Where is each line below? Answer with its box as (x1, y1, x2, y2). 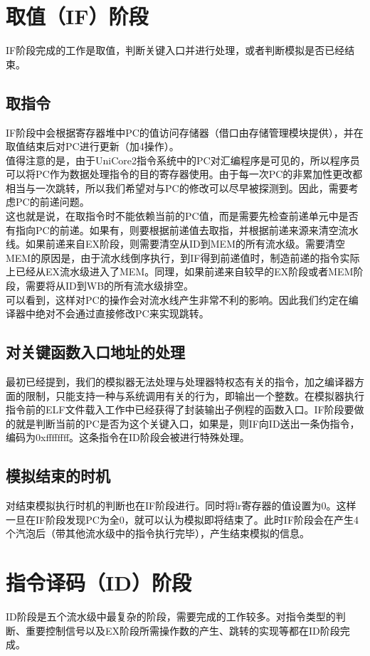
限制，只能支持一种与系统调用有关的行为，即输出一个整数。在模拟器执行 (25, 388, 364, 403)
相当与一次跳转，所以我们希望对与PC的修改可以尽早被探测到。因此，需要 (6, 180, 349, 195)
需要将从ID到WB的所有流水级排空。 (25, 278, 194, 293)
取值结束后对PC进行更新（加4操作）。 (6, 139, 179, 154)
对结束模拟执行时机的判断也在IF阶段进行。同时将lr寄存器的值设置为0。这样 (6, 498, 356, 513)
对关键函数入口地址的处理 (6, 341, 185, 363)
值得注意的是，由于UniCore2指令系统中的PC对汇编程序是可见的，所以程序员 (6, 152, 360, 167)
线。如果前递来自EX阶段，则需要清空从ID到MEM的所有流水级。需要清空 (6, 236, 345, 251)
